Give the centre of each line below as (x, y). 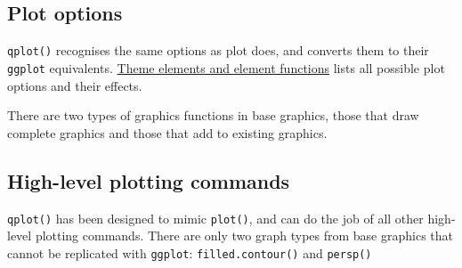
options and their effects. (75, 85)
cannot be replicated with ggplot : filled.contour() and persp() (190, 252)
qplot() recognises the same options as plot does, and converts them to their (218, 50)
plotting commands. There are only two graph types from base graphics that (244, 236)
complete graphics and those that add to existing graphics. (167, 132)
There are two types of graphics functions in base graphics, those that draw (213, 115)
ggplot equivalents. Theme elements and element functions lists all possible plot (226, 67)
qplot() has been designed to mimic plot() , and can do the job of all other (215, 218)
